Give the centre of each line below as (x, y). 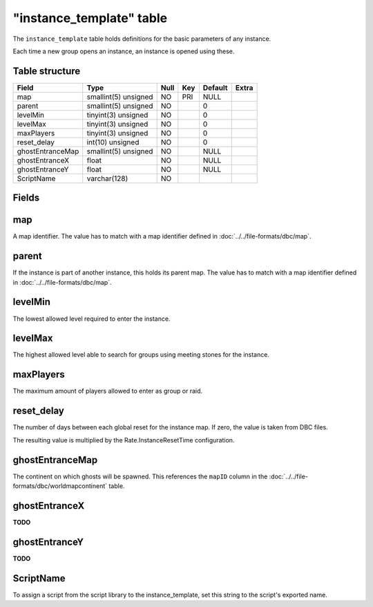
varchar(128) (107, 178)
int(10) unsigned (113, 142)
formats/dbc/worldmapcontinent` (60, 486)
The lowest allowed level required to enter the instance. (92, 319)
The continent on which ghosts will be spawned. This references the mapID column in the (140, 476)
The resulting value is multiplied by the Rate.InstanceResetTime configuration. (124, 440)
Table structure (47, 71)
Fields (26, 198)
